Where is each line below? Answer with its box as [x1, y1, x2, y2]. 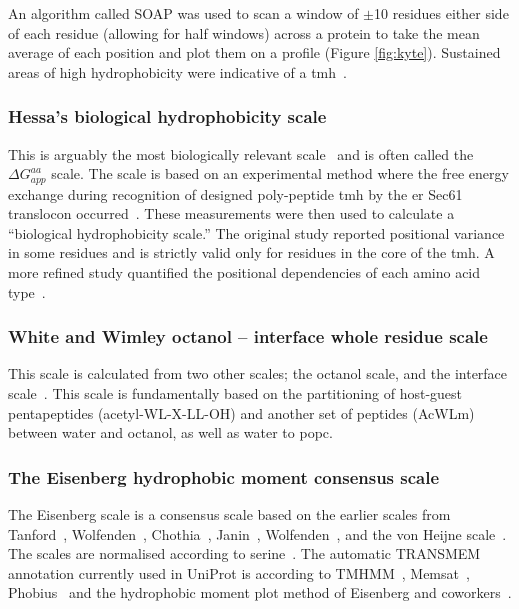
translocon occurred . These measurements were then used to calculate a [8, 203, 455, 224]
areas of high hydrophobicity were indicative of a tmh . [8, 61, 347, 82]
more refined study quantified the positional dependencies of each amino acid [8, 262, 481, 283]
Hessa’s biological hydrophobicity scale [8, 104, 327, 129]
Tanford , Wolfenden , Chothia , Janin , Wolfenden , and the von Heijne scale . [8, 523, 507, 544]
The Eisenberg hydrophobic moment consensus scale [8, 464, 440, 489]
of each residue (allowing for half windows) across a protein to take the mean [8, 22, 480, 43]
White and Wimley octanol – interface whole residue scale [8, 324, 488, 349]
